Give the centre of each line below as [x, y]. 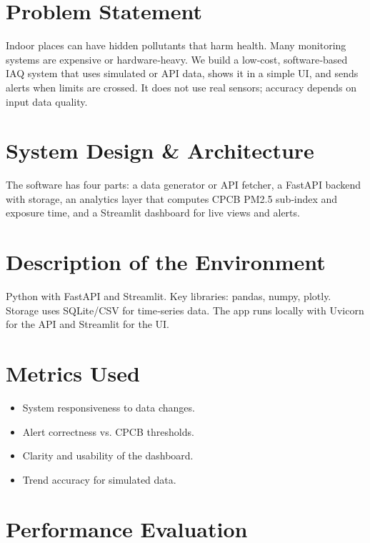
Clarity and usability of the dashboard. [108, 455]
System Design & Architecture [160, 150]
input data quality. [47, 101]
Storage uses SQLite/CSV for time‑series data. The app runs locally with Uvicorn [185, 310]
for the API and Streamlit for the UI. [87, 324]
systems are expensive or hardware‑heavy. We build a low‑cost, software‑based [177, 59]
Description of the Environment [166, 262]
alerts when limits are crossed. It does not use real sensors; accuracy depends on [181, 87]
